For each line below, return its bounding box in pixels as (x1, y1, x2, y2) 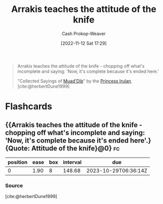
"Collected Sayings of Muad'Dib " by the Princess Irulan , (17, 78, 133, 84)
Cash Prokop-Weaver (61, 30, 106, 36)
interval (63, 159, 82, 166)
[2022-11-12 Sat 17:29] (60, 40, 107, 46)
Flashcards (5, 101, 52, 112)
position (7, 159, 28, 166)
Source (5, 182, 23, 189)
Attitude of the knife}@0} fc (31, 144, 120, 153)
